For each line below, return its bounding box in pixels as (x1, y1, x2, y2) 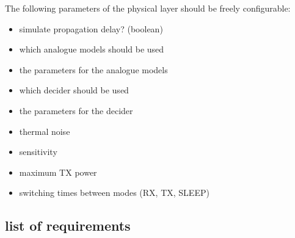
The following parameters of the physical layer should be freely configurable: (5, 2, 291, 14)
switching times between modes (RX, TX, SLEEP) (19, 186, 209, 199)
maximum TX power (19, 165, 97, 178)
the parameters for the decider (19, 104, 133, 117)
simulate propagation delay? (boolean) (19, 22, 163, 35)
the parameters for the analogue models (19, 63, 168, 76)
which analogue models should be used (19, 43, 164, 56)
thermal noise (19, 124, 70, 137)
